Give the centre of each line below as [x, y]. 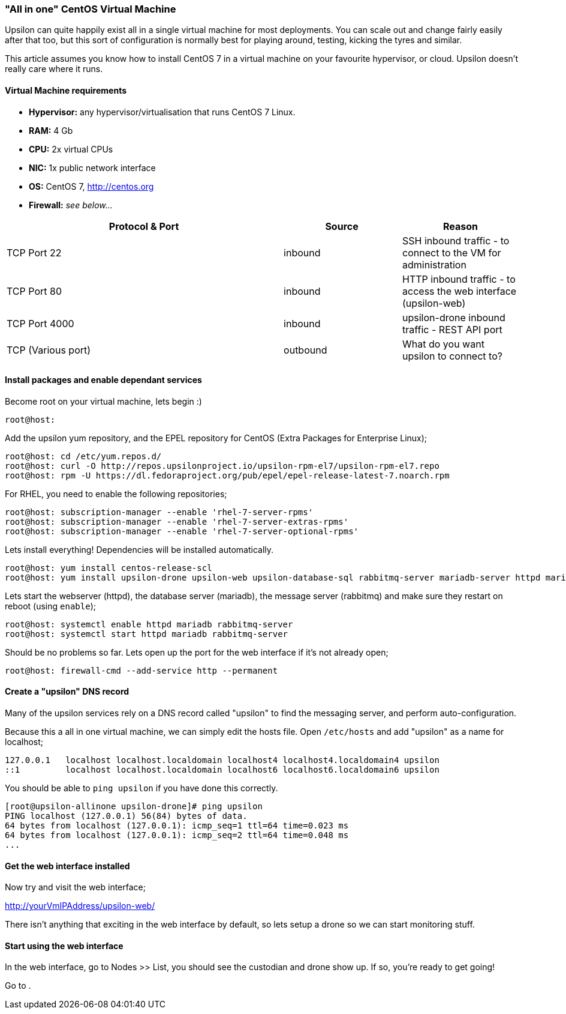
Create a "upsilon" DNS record [67, 692]
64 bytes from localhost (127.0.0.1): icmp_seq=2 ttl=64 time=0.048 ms [177, 835]
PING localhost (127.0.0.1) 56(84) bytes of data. [126, 816]
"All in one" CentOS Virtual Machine [91, 9]
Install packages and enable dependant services [103, 380]
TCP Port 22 [34, 252]
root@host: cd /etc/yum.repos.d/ [83, 456]
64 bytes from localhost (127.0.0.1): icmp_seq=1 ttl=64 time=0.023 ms [177, 826]
